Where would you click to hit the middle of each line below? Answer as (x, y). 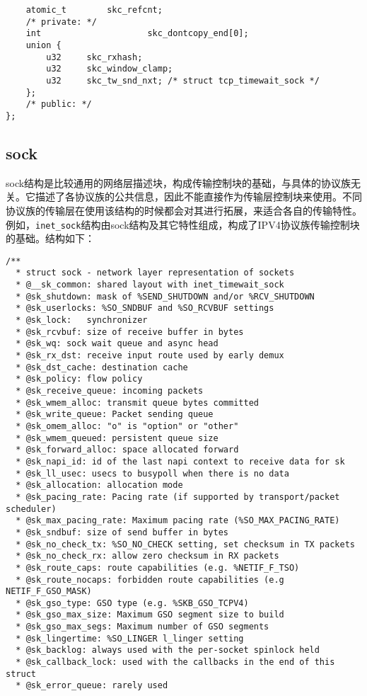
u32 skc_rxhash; (94, 57)
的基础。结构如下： (50, 238)
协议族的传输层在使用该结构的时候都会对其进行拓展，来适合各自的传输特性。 (184, 210)
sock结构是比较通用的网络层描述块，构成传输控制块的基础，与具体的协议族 (179, 182)
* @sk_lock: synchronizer (82, 320)
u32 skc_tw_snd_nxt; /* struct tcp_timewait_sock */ (183, 80)
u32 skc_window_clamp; (110, 69)
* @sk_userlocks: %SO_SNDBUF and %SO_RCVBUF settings (145, 308)
